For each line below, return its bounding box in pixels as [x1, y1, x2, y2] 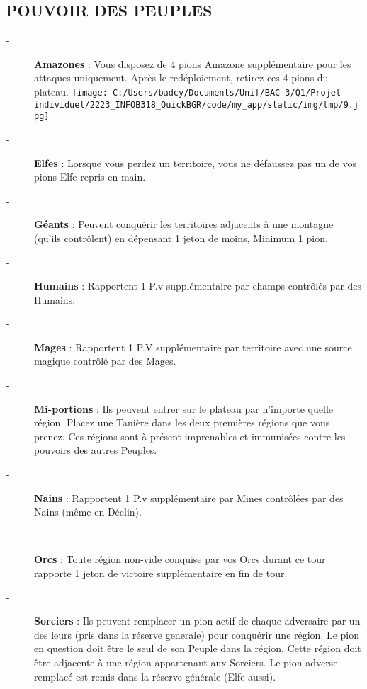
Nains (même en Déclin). [34, 504, 142, 519]
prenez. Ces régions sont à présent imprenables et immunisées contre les [34, 428, 346, 443]
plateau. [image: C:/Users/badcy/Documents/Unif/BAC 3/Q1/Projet [34, 84, 341, 98]
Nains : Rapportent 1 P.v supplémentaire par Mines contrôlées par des [34, 490, 344, 505]
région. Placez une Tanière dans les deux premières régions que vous [34, 415, 330, 430]
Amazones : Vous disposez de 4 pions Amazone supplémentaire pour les [34, 56, 351, 71]
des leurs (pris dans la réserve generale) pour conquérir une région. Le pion [34, 627, 360, 642]
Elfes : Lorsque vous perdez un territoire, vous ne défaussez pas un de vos [34, 155, 356, 170]
